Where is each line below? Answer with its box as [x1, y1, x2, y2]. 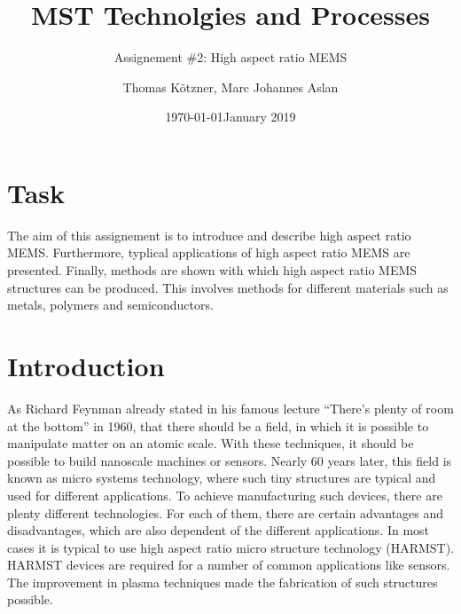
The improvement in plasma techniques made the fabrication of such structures [7, 572, 438, 591]
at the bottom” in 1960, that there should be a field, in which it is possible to [7, 416, 429, 435]
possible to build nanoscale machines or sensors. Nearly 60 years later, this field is [7, 451, 452, 469]
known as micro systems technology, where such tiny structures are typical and [7, 468, 436, 487]
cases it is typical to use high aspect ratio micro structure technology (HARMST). [7, 538, 454, 556]
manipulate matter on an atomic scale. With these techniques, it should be [7, 434, 414, 453]
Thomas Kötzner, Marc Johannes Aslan [122, 77, 339, 96]
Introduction [7, 348, 165, 383]
